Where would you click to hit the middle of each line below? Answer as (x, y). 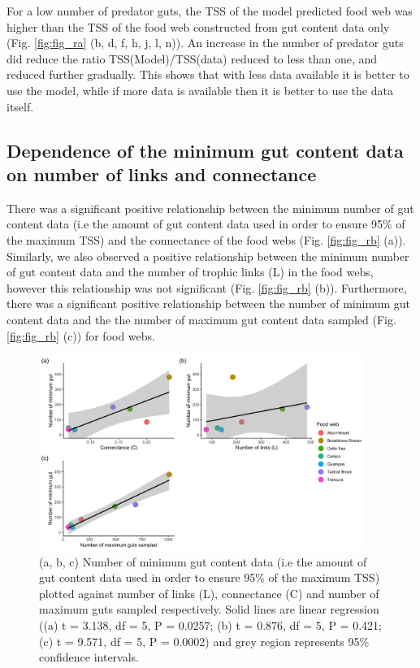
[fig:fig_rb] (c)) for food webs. (81, 335)
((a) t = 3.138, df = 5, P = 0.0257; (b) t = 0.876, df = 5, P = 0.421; (210, 625)
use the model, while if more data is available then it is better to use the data (200, 90)
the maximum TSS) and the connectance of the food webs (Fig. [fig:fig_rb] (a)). (206, 239)
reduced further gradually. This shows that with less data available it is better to (208, 74)
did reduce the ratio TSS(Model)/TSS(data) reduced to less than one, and (192, 58)
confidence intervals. (89, 657)
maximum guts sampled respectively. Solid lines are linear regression (209, 609)
